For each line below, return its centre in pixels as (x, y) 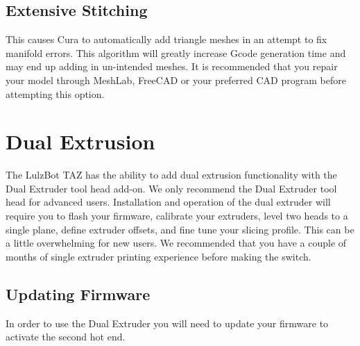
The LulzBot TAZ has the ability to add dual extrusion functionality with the (171, 175)
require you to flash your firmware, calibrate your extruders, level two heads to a (177, 216)
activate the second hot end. (66, 337)
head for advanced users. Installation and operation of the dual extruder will (168, 202)
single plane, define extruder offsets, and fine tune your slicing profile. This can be (180, 229)
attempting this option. (55, 93)
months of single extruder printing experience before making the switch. (158, 256)
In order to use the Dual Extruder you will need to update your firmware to (167, 323)
